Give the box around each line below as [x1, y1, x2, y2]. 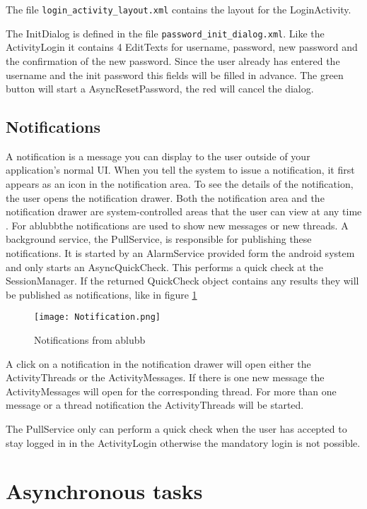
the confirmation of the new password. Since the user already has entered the [6, 53, 340, 68]
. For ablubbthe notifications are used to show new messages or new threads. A [6, 217, 349, 232]
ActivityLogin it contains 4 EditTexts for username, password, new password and [6, 40, 358, 54]
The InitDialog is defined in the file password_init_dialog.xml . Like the [6, 25, 325, 40]
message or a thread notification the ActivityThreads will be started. [6, 397, 304, 412]
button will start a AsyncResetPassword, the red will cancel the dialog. [6, 81, 314, 96]
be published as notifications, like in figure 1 [6, 287, 197, 301]
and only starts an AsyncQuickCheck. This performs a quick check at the [6, 259, 323, 274]
